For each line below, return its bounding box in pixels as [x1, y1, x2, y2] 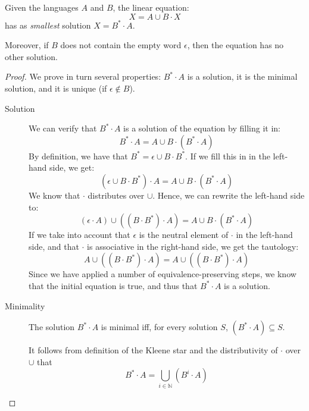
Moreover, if [5, 39, 49, 51]
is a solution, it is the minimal [187, 70, 298, 83]
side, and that [29, 240, 79, 252]
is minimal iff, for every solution [101, 321, 218, 333]
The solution [29, 321, 75, 333]
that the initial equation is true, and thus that [29, 279, 198, 291]
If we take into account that [29, 228, 130, 241]
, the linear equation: [113, 1, 189, 13]
